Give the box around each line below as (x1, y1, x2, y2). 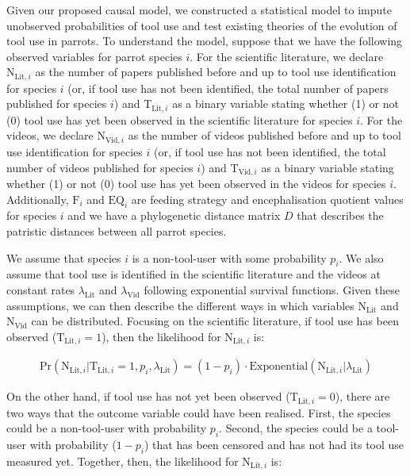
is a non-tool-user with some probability (132, 249, 327, 266)
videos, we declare (6, 127, 94, 144)
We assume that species (6, 249, 121, 266)
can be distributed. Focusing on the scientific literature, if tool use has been (31, 313, 399, 329)
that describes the (297, 207, 384, 224)
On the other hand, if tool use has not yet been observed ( (6, 388, 290, 405)
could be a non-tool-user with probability (6, 420, 207, 436)
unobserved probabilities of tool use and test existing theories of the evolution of (6, 17, 397, 33)
